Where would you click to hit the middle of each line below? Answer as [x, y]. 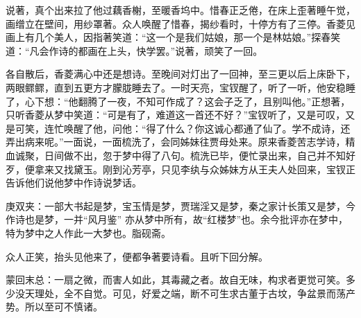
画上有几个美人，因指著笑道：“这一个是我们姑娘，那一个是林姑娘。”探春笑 [173, 37]
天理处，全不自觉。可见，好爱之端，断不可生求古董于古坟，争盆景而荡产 [190, 293]
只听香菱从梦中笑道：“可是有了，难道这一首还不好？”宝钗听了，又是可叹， [176, 115]
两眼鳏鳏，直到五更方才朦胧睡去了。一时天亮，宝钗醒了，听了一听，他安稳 [176, 87]
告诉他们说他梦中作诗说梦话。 [74, 183]
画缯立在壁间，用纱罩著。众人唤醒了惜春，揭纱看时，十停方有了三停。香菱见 [180, 23]
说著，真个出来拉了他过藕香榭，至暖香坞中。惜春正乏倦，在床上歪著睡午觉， [180, 10]
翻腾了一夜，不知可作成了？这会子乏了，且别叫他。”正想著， [214, 101]
